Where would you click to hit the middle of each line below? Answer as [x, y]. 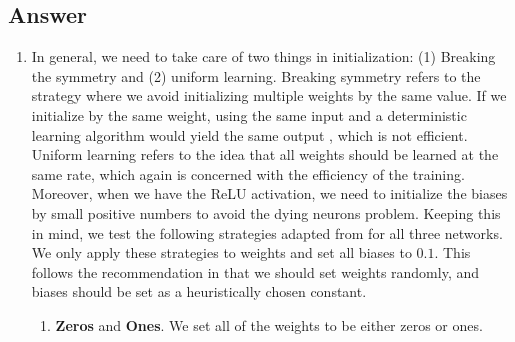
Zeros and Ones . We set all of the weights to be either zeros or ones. [269, 324]
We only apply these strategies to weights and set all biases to [221, 252]
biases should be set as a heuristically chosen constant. [199, 291]
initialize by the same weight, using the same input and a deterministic [249, 114]
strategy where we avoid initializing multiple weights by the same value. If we [269, 95]
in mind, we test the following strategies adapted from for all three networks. [267, 232]
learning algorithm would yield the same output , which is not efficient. [249, 134]
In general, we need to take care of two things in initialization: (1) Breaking [263, 56]
